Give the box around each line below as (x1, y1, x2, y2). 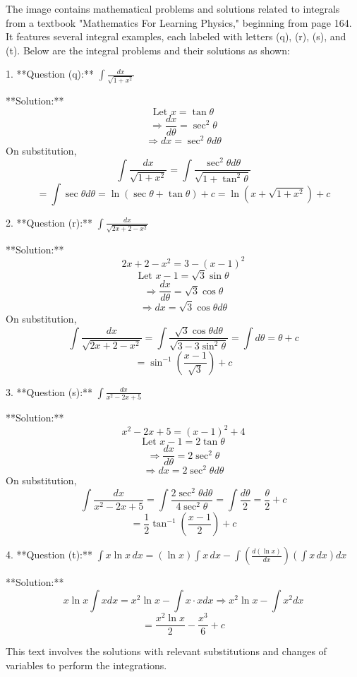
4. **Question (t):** (6, 547, 92, 562)
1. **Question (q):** (6, 66, 94, 81)
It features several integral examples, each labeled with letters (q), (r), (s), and (6, 29, 346, 44)
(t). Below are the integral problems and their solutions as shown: (6, 42, 290, 57)
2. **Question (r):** (6, 215, 93, 229)
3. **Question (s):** (6, 384, 93, 399)
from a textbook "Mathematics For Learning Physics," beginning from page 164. (6, 15, 352, 30)
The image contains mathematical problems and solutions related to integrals (6, 1, 340, 16)
